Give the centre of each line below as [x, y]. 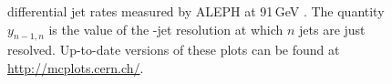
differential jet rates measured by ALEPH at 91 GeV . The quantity [196, 11]
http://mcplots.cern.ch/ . [76, 67]
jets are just [332, 29]
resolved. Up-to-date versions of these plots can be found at [174, 50]
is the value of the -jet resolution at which [166, 29]
